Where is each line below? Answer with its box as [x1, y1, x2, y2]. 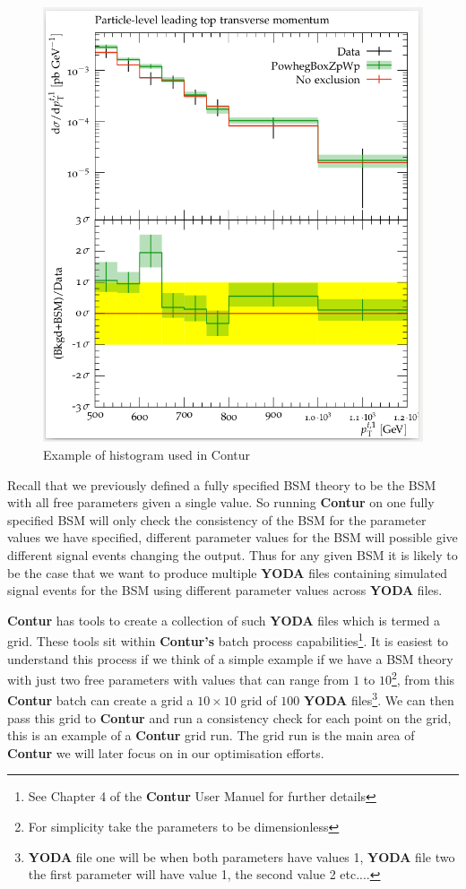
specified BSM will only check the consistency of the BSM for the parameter [7, 510, 427, 529]
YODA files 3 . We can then [303, 688, 454, 710]
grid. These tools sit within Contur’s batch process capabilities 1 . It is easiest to [7, 629, 449, 650]
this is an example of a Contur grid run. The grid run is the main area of [7, 726, 415, 745]
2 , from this [391, 668, 455, 688]
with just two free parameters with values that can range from [7, 669, 349, 688]
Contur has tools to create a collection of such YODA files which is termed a [7, 610, 440, 629]
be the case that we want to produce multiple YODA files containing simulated [7, 563, 448, 582]
